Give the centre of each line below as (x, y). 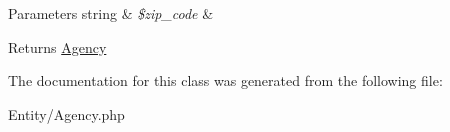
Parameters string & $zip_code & (111, 13)
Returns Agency (57, 46)
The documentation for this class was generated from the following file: (225, 80)
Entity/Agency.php (66, 113)
